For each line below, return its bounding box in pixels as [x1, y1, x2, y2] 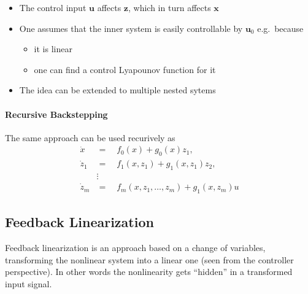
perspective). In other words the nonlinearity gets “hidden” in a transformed [5, 265, 293, 278]
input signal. [5, 277, 52, 290]
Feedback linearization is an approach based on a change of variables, [5, 241, 266, 254]
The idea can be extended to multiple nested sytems [19, 83, 216, 96]
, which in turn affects [128, 1, 211, 14]
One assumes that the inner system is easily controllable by [19, 21, 243, 34]
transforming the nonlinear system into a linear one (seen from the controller [5, 253, 294, 266]
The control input [19, 1, 87, 14]
